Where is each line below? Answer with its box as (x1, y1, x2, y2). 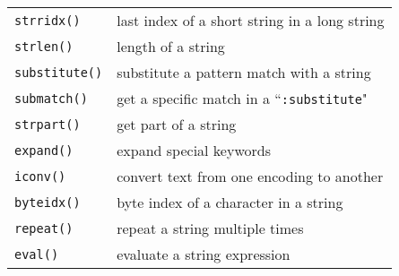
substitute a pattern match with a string (117, 62, 371, 82)
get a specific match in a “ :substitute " (117, 88, 368, 108)
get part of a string (117, 114, 237, 134)
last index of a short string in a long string (117, 10, 385, 30)
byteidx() (14, 194, 81, 210)
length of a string (117, 36, 225, 56)
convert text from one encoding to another (117, 166, 384, 186)
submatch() (14, 91, 88, 106)
